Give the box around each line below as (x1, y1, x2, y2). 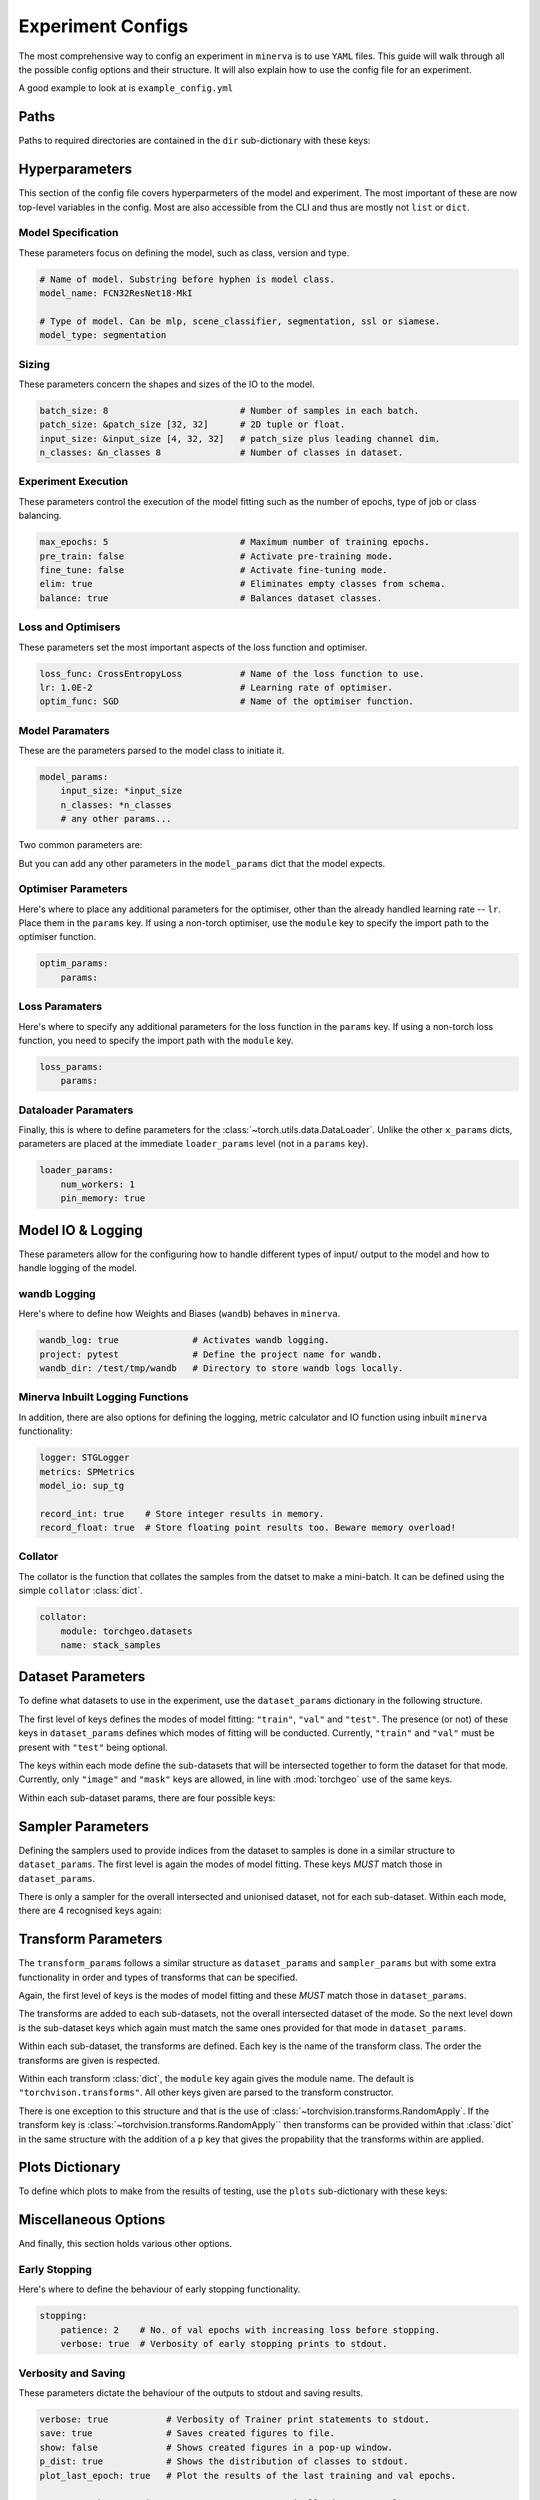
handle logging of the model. (18, 1262, 137, 1274)
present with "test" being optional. (18, 1741, 169, 1753)
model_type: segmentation (39, 330, 167, 341)
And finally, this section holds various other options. (18, 2238, 232, 2250)
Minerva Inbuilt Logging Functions (18, 1390, 189, 1404)
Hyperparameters (18, 161, 133, 178)
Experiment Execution (18, 475, 129, 489)
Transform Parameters (18, 1931, 163, 1948)
